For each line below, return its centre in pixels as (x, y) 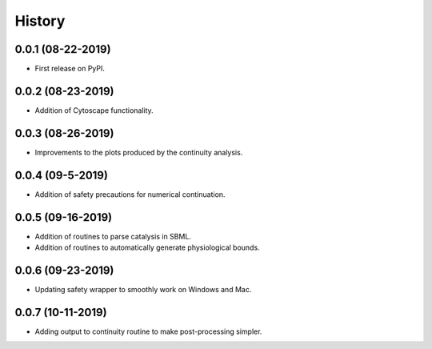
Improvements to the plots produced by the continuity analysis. (139, 152)
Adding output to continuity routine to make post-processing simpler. (148, 331)
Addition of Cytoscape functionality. (94, 110)
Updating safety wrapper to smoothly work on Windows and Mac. (143, 289)
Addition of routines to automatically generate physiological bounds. (147, 247)
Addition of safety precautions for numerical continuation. (130, 194)
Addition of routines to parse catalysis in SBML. (113, 236)
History (40, 21)
